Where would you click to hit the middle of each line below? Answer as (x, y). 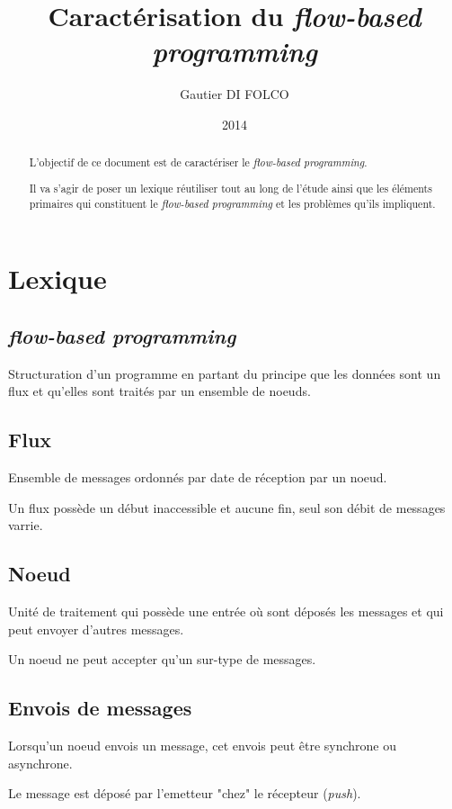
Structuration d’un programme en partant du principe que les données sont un (225, 373)
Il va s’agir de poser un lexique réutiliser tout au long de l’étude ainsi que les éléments (230, 188)
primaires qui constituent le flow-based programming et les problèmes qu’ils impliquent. (232, 203)
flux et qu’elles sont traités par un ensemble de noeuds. (160, 391)
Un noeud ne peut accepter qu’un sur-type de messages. (162, 659)
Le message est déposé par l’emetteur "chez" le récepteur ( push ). (185, 793)
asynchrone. (40, 763)
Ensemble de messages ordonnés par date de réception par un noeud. (198, 476)
